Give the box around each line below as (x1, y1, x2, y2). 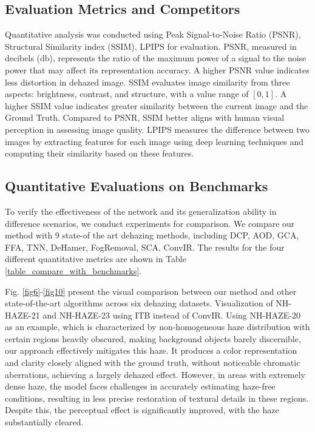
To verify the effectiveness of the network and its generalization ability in (5, 204, 277, 217)
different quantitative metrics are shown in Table (5, 252, 186, 265)
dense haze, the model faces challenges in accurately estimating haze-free (5, 380, 276, 393)
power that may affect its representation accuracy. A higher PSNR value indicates (5, 63, 310, 76)
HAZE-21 (5, 308, 40, 321)
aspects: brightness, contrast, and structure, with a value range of (5, 87, 249, 100)
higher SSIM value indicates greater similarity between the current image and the (5, 99, 308, 112)
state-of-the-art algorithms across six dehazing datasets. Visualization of (5, 297, 273, 309)
